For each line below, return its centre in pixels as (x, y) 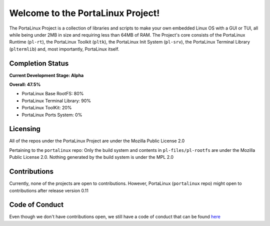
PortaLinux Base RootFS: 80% (53, 94)
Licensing (25, 129)
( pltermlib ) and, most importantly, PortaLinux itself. (64, 49)
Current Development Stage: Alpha (46, 75)
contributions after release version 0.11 (49, 190)
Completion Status (39, 63)
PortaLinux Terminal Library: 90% (56, 101)
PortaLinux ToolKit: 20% (47, 108)
